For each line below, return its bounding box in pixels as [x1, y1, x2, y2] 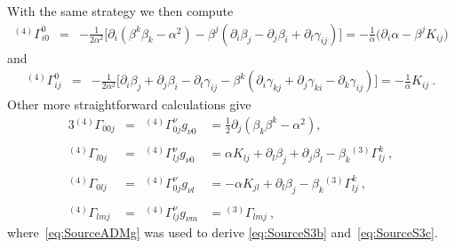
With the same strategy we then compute [7, 2, 234, 20]
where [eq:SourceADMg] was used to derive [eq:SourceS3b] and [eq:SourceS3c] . [7, 223, 438, 242]
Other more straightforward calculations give [7, 95, 251, 114]
